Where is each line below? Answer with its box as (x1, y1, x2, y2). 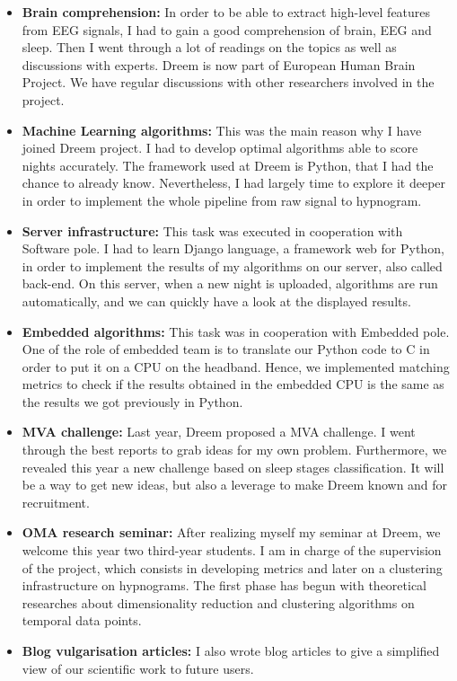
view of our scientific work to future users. (22, 659, 254, 677)
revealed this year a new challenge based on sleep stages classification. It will (22, 457, 444, 476)
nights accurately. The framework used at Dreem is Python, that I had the (22, 155, 434, 174)
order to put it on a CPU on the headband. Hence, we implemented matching (22, 357, 450, 376)
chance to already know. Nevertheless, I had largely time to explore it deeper (22, 173, 446, 192)
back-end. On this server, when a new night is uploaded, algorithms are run (22, 274, 438, 293)
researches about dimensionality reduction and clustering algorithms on (22, 593, 415, 612)
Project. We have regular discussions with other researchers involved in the (22, 73, 435, 92)
